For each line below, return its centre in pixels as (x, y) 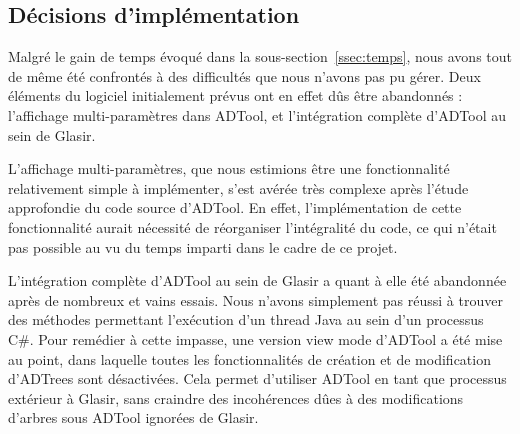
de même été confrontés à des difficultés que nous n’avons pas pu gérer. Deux (244, 75)
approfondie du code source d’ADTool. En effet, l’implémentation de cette (235, 207)
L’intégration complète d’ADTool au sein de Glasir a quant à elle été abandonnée (257, 280)
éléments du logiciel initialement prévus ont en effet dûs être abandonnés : (235, 95)
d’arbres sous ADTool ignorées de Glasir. (133, 417)
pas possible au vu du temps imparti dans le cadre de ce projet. (203, 246)
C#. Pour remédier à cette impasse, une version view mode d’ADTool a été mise (255, 338)
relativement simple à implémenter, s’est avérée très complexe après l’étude (238, 187)
